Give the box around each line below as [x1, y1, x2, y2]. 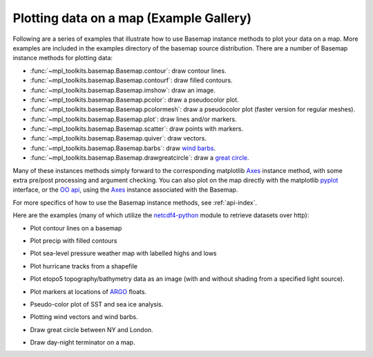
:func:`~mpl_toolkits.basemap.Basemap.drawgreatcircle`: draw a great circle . [30, 154, 249, 162]
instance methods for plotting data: [12, 54, 113, 62]
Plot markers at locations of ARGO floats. [30, 287, 147, 295]
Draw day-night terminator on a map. [30, 338, 135, 347]
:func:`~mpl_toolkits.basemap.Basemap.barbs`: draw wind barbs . [30, 144, 216, 152]
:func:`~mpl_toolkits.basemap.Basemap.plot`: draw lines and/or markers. [30, 115, 238, 123]
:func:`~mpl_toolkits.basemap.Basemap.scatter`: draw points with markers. [30, 125, 244, 133]
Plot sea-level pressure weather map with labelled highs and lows [30, 249, 217, 257]
